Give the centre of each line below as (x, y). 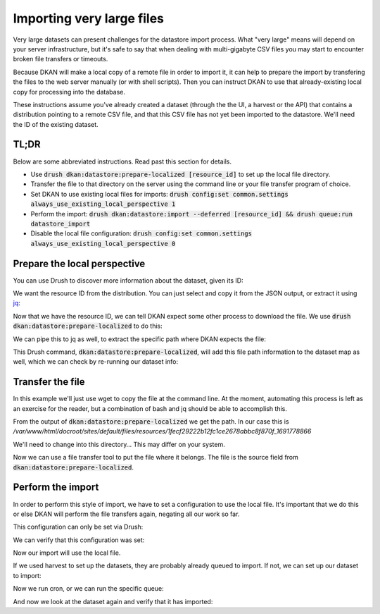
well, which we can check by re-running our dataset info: (96, 362)
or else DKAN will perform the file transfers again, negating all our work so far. (126, 514)
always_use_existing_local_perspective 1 (103, 204)
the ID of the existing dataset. (56, 124)
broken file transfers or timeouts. (61, 59)
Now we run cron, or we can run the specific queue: (89, 589)
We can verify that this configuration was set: (79, 540)
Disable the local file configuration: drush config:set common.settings (141, 233)
